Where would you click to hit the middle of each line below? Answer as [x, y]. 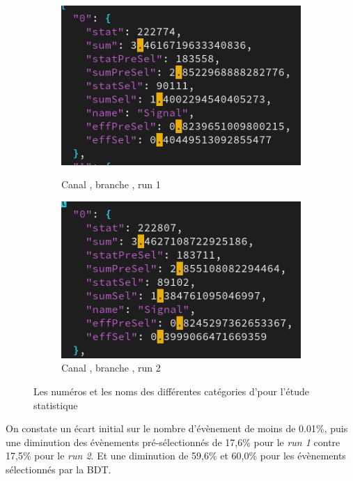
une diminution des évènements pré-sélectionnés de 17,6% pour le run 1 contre [173, 442]
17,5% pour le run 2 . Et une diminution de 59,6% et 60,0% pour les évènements [176, 456]
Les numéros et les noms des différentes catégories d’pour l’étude [171, 391]
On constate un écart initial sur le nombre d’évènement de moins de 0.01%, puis [177, 428]
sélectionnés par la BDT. [58, 469]
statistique [56, 405]
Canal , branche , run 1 [111, 184]
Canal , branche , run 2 [111, 368]
